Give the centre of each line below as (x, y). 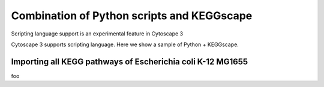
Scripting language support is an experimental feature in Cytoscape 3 (97, 34)
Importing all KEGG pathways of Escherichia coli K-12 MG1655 (130, 61)
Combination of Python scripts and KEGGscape (132, 16)
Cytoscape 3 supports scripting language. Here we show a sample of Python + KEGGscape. (125, 44)
